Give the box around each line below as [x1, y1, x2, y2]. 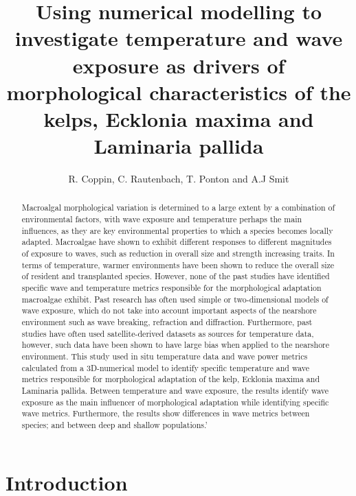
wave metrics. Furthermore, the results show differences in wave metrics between [21, 408, 310, 419]
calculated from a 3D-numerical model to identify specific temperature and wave [21, 362, 309, 373]
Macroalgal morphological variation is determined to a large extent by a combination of [21, 202, 335, 213]
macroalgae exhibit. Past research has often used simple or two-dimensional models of [21, 293, 329, 305]
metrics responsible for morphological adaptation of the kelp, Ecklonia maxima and [21, 373, 320, 385]
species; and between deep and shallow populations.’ [21, 418, 208, 430]
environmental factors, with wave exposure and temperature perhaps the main [21, 213, 302, 225]
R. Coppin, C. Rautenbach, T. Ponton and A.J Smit [68, 172, 289, 186]
